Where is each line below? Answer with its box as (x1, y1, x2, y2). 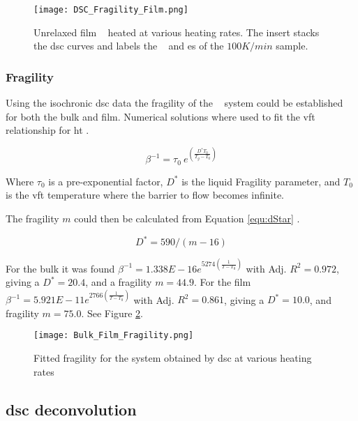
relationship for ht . (6, 123, 89, 137)
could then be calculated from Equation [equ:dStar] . (74, 210, 300, 225)
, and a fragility (85, 275, 152, 289)
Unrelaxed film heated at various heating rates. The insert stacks (33, 24, 320, 39)
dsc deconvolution (6, 398, 137, 420)
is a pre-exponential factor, (48, 174, 163, 188)
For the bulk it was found (6, 261, 115, 275)
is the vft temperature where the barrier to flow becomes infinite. (6, 187, 284, 202)
